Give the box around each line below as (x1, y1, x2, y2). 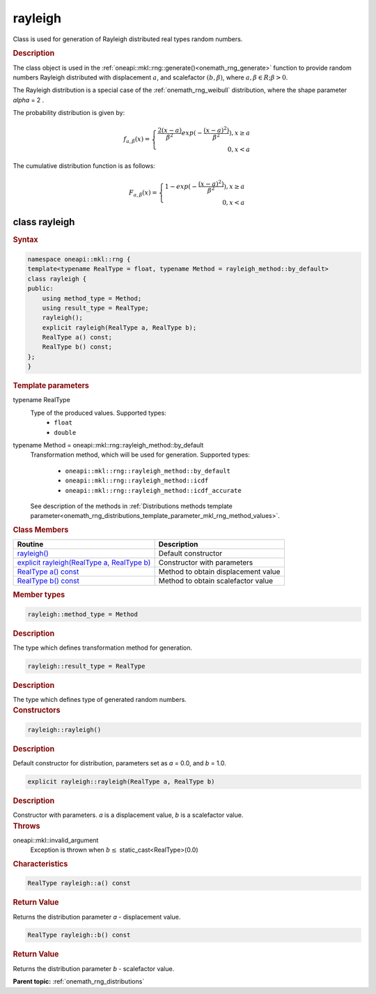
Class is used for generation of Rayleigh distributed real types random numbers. (13, 35, 243, 43)
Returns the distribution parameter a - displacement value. (13, 912, 181, 921)
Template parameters (13, 381, 90, 390)
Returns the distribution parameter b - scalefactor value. (13, 964, 175, 972)
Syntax (13, 235, 38, 245)
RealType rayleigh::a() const (27, 879, 131, 887)
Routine (17, 540, 44, 549)
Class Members (13, 525, 69, 535)
